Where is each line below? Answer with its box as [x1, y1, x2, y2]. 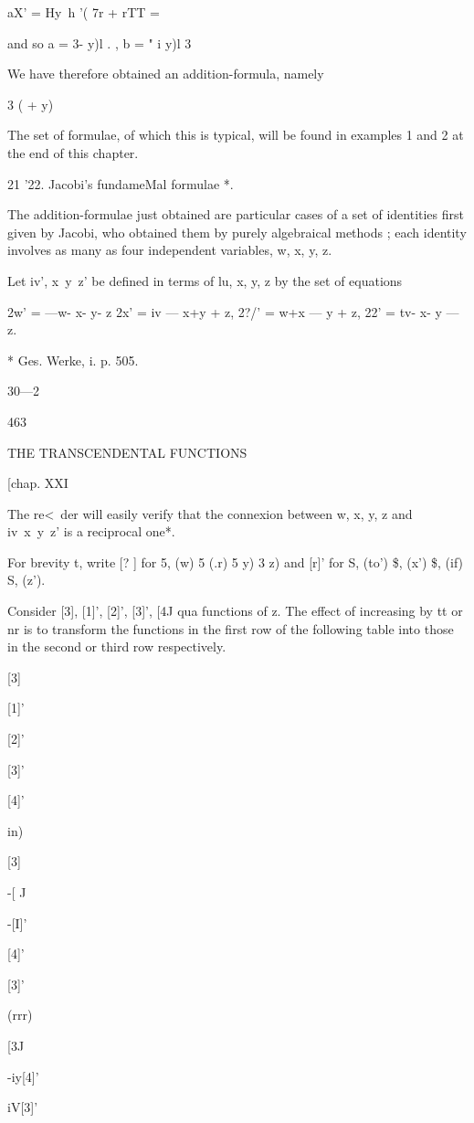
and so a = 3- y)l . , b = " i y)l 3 [7, 33, 192, 52]
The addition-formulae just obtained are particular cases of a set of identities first [7, 205, 464, 224]
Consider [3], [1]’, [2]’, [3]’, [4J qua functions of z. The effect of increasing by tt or [7, 601, 463, 620]
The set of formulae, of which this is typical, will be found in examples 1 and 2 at [7, 125, 464, 144]
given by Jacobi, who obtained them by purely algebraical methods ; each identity [7, 222, 467, 241]
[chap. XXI [7, 473, 68, 493]
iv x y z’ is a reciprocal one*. [7, 522, 175, 541]
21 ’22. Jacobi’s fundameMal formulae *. [7, 174, 234, 193]
